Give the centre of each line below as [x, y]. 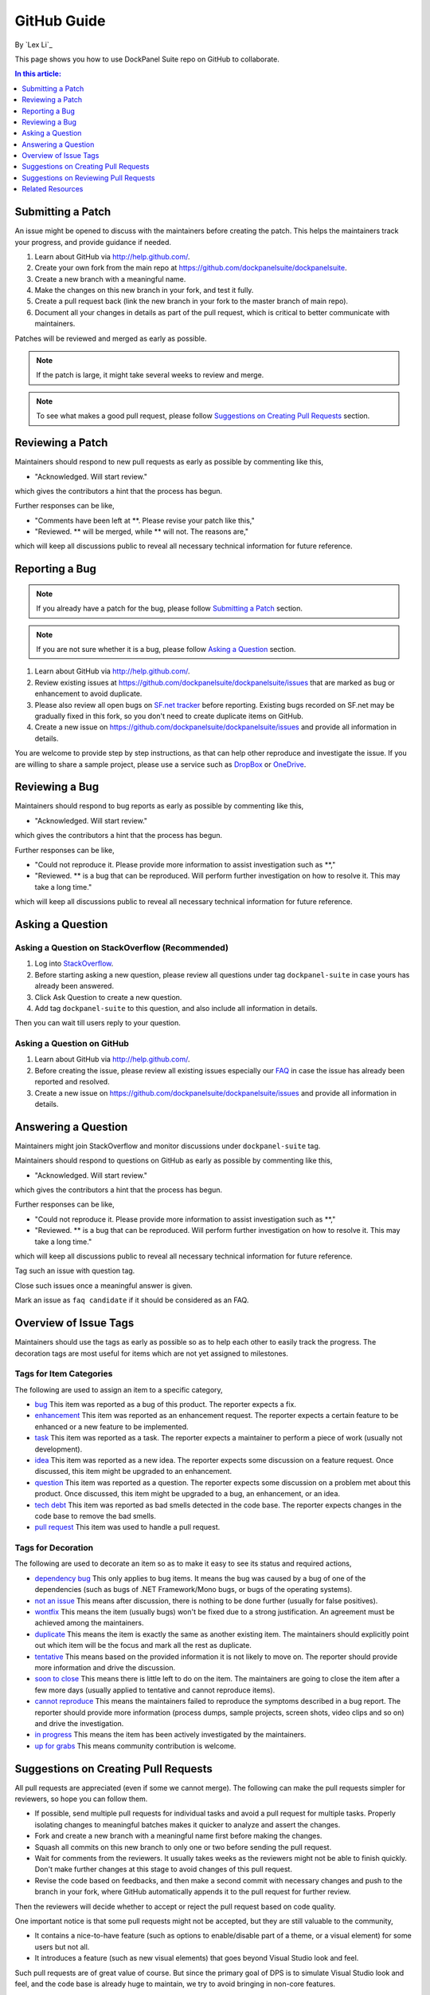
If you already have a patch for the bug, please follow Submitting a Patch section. [169, 608]
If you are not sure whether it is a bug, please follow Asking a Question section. [166, 650]
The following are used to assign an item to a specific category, [119, 1389]
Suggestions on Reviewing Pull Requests [88, 178]
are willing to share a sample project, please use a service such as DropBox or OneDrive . [160, 764]
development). [59, 1449]
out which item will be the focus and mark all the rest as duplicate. [143, 1645]
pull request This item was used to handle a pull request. [127, 1527]
